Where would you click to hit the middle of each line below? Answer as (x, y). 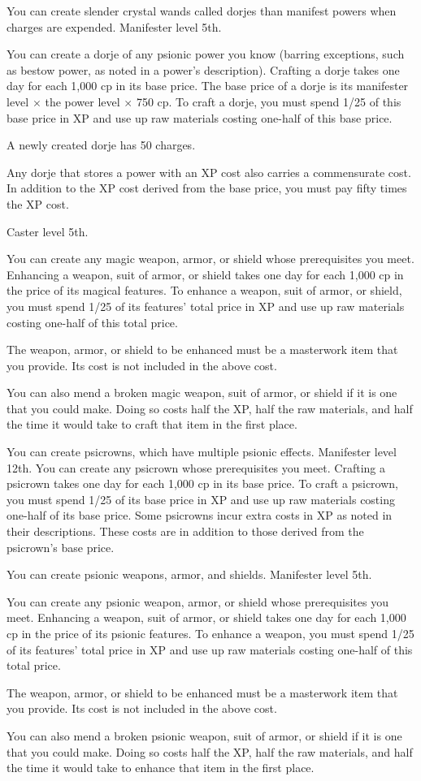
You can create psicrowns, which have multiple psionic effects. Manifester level (202, 452)
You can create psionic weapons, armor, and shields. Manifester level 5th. (189, 574)
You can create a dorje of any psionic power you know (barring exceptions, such (206, 54)
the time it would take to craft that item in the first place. (152, 424)
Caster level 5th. (48, 231)
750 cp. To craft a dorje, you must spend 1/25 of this (269, 101)
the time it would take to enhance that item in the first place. (161, 768)
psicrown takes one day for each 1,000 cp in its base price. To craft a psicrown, (202, 483)
